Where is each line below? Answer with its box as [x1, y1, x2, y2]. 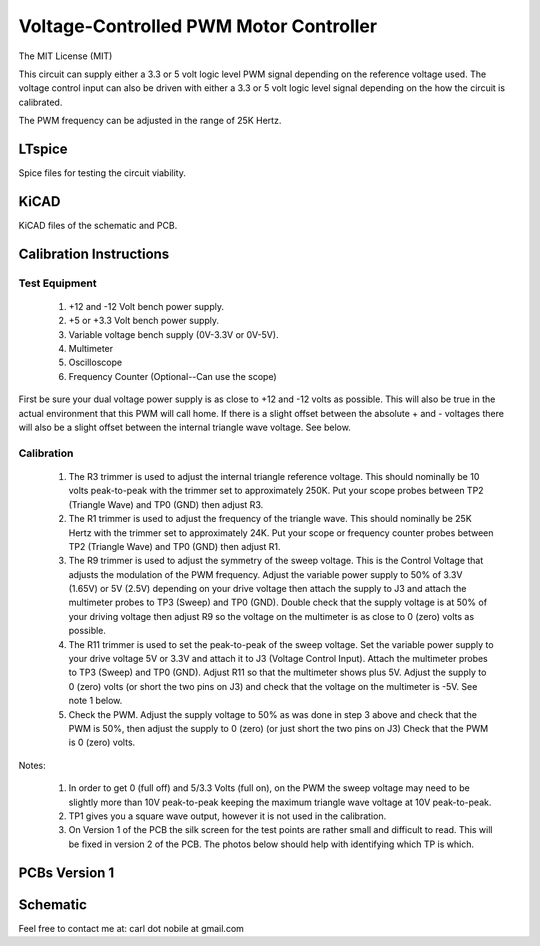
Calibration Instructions [18, 245, 170, 262]
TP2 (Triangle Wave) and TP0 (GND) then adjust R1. [68, 540, 281, 552]
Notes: [18, 759, 46, 771]
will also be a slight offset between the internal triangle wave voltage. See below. [18, 421, 352, 434]
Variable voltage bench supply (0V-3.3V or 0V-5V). [68, 328, 279, 340]
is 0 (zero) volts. [68, 736, 136, 749]
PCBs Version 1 [18, 864, 115, 881]
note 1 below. [68, 695, 123, 707]
